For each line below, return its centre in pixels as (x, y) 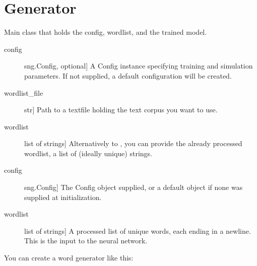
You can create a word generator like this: (69, 258)
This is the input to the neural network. (86, 241)
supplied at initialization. (63, 197)
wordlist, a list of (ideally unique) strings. (88, 153)
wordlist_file (24, 92)
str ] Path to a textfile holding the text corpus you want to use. (121, 110)
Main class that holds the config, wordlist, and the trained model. (106, 32)
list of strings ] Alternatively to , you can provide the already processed (133, 143)
